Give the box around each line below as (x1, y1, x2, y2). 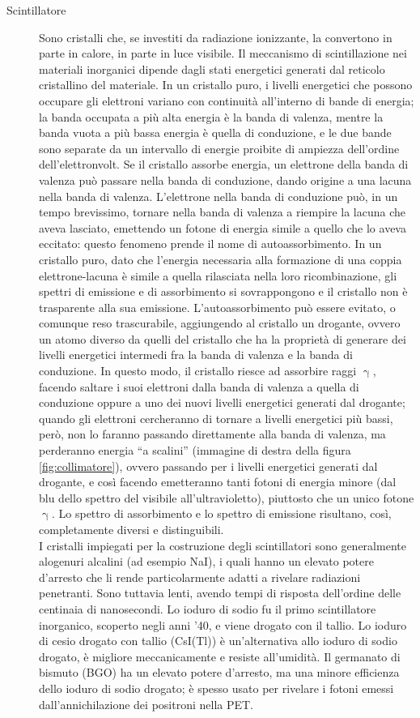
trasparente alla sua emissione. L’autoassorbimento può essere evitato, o (39, 298, 396, 315)
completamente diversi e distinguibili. (39, 521, 224, 537)
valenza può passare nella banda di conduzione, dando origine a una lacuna (39, 171, 412, 188)
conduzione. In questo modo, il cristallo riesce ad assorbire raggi (39, 362, 357, 379)
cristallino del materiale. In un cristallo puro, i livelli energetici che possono (39, 76, 413, 93)
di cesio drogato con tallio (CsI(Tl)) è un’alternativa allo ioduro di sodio (39, 632, 397, 649)
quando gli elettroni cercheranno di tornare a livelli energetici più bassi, (39, 409, 393, 426)
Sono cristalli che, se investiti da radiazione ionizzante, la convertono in (39, 28, 392, 45)
